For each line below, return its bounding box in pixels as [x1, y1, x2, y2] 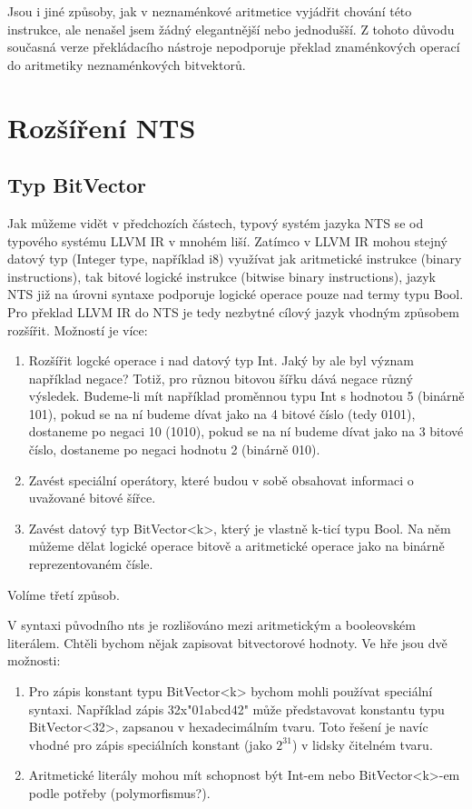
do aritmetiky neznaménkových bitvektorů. [7, 55, 246, 74]
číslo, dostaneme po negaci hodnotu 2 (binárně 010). [28, 440, 320, 459]
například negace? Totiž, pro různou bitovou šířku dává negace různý [28, 368, 413, 387]
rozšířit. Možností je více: [7, 320, 148, 339]
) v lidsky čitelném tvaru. [291, 734, 433, 754]
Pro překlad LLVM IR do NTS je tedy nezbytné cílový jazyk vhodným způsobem [7, 302, 459, 321]
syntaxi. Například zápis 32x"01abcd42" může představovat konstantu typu [28, 699, 445, 718]
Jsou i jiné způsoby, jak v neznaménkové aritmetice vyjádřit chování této [7, 2, 412, 20]
